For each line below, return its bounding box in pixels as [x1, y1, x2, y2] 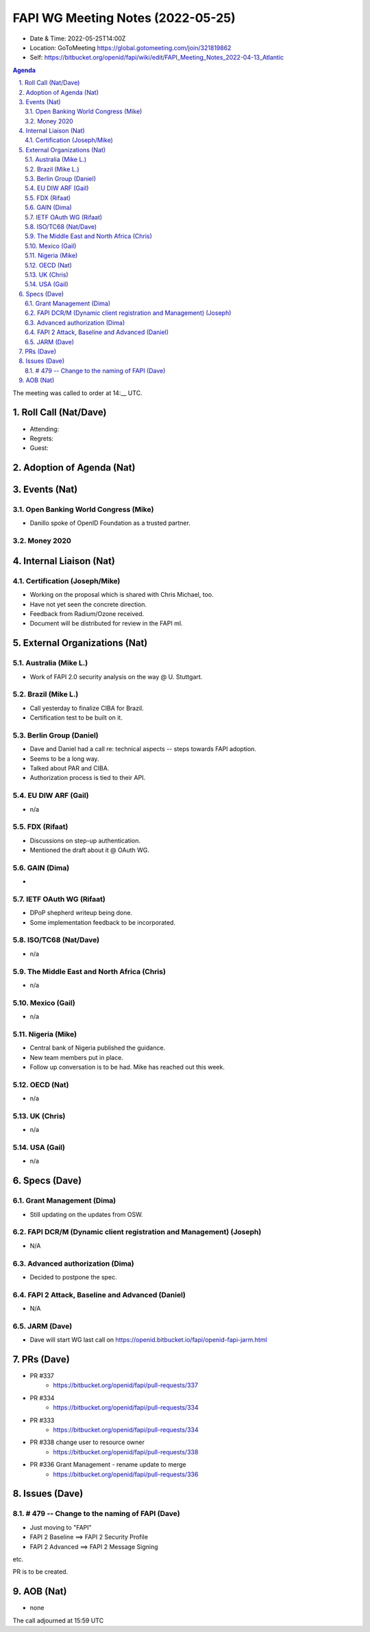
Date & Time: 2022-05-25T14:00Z [29, 34, 126, 43]
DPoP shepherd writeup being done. [29, 909, 133, 917]
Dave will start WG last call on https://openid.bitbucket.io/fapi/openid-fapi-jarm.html [29, 1336, 267, 1344]
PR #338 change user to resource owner [29, 1438, 145, 1447]
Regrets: [29, 434, 54, 442]
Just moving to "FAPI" [29, 1523, 92, 1531]
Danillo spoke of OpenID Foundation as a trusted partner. [29, 519, 191, 528]
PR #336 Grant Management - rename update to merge [29, 1460, 186, 1469]
